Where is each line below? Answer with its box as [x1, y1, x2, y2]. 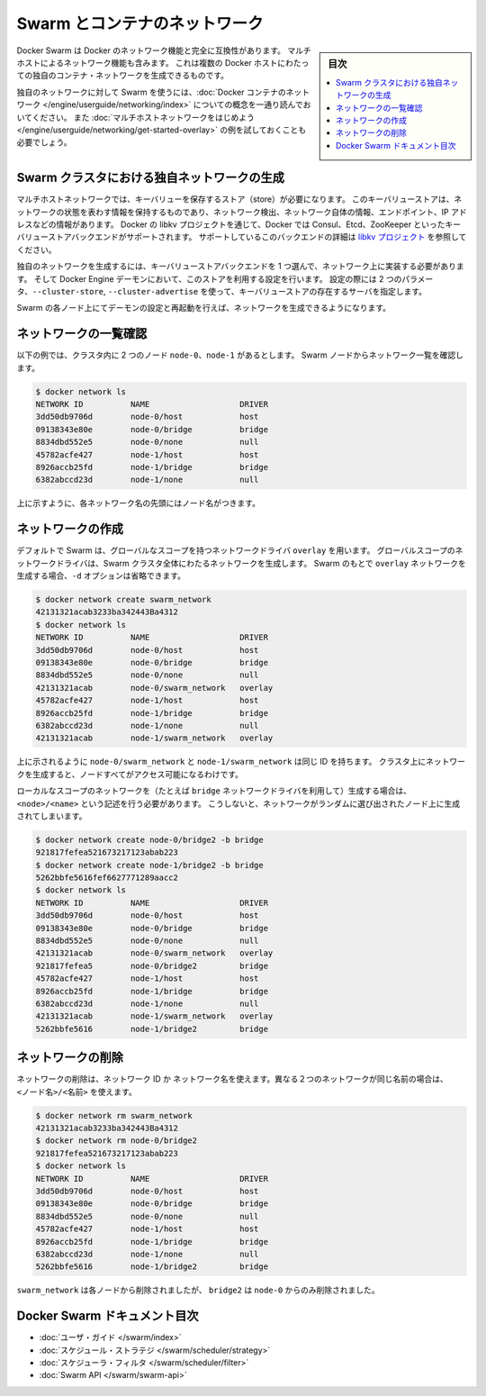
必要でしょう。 [16, 137, 72, 148]
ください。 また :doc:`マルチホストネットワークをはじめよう [31, 112, 256, 122]
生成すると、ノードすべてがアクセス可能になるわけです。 [31, 768, 243, 779]
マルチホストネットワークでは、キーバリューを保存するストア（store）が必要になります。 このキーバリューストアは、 [16, 194, 454, 204]
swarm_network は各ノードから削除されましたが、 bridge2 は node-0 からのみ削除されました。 [16, 1284, 380, 1296]
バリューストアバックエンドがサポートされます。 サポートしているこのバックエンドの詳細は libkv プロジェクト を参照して [16, 231, 467, 242]
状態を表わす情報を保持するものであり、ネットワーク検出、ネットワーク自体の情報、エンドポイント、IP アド [63, 206, 467, 217]
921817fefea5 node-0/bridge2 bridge [35, 960, 269, 971]
